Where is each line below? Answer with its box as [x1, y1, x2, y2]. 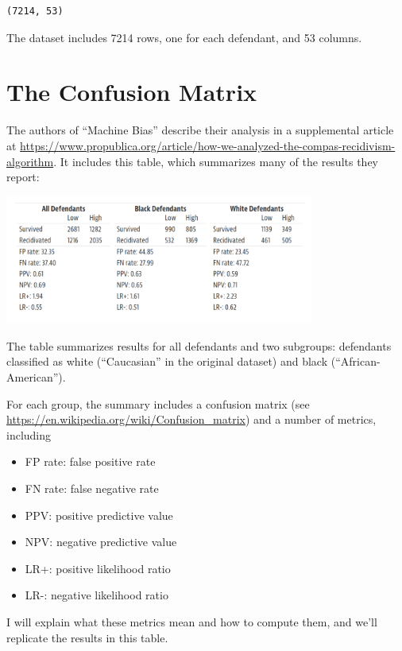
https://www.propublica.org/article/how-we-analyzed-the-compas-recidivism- [20, 137, 396, 153]
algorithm [6, 153, 54, 169]
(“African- [330, 353, 381, 370]
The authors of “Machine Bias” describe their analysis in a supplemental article [6, 122, 394, 138]
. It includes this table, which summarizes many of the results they [53, 153, 379, 169]
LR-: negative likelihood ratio [25, 587, 168, 603]
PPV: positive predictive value [25, 506, 173, 523]
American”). [6, 368, 66, 385]
